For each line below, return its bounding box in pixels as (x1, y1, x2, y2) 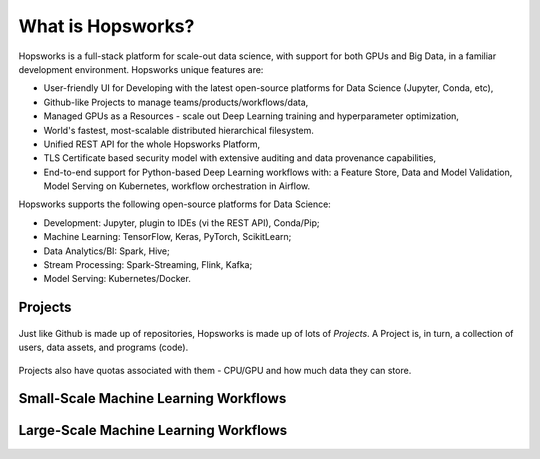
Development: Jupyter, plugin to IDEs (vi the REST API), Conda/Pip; (43, 216, 320, 229)
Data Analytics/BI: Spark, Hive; (43, 245, 170, 257)
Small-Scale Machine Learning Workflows (18, 390, 287, 407)
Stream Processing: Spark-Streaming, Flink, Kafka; (43, 259, 253, 271)
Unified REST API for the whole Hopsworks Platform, (43, 138, 261, 150)
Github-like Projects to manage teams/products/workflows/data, (43, 96, 309, 108)
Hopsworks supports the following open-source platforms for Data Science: (18, 198, 332, 210)
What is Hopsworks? (18, 15, 195, 37)
